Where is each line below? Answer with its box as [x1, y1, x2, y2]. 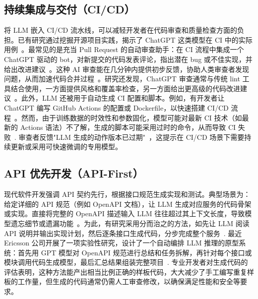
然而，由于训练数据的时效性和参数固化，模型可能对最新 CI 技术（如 [21, 112, 242, 122]
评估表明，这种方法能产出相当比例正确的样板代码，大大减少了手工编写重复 [4, 266, 247, 277]
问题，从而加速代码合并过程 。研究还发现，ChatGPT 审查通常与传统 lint [4, 73, 240, 84]
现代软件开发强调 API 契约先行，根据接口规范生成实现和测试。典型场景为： [4, 189, 251, 199]
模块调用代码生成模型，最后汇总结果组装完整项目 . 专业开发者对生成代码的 [4, 257, 248, 267]
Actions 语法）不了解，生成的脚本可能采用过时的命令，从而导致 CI [20, 122, 236, 132]
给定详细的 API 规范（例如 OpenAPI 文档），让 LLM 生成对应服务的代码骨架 [4, 198, 252, 209]
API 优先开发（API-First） [4, 166, 143, 181]
